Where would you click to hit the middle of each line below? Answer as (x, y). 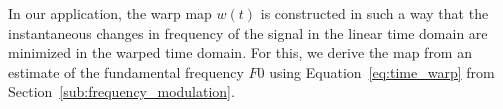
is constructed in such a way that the (374, 13)
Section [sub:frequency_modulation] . (121, 91)
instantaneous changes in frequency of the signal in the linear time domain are (248, 32)
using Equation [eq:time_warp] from (382, 71)
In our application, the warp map (110, 13)
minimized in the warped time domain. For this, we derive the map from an (240, 52)
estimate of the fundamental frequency (126, 71)
